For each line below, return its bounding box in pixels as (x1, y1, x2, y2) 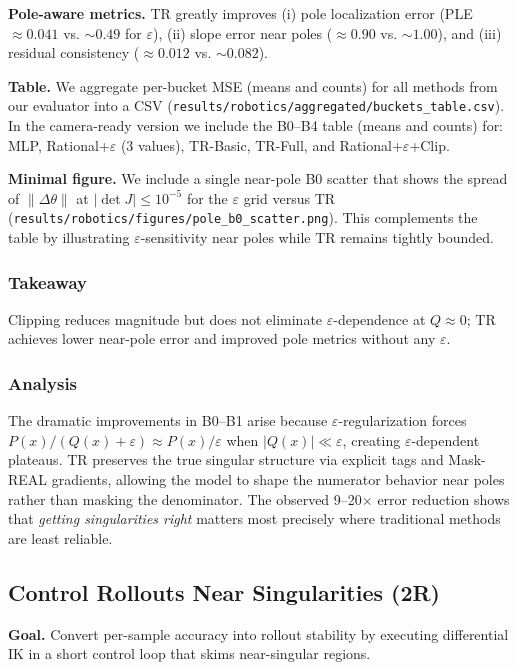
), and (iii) (437, 22, 502, 43)
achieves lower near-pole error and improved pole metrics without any (8, 328, 436, 349)
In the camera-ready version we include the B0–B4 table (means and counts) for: (8, 115, 504, 136)
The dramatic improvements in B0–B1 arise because (8, 410, 328, 431)
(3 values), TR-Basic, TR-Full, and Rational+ (120, 134, 403, 155)
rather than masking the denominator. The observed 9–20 (8, 488, 362, 509)
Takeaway (8, 269, 87, 294)
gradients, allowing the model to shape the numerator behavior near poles (51, 469, 505, 490)
